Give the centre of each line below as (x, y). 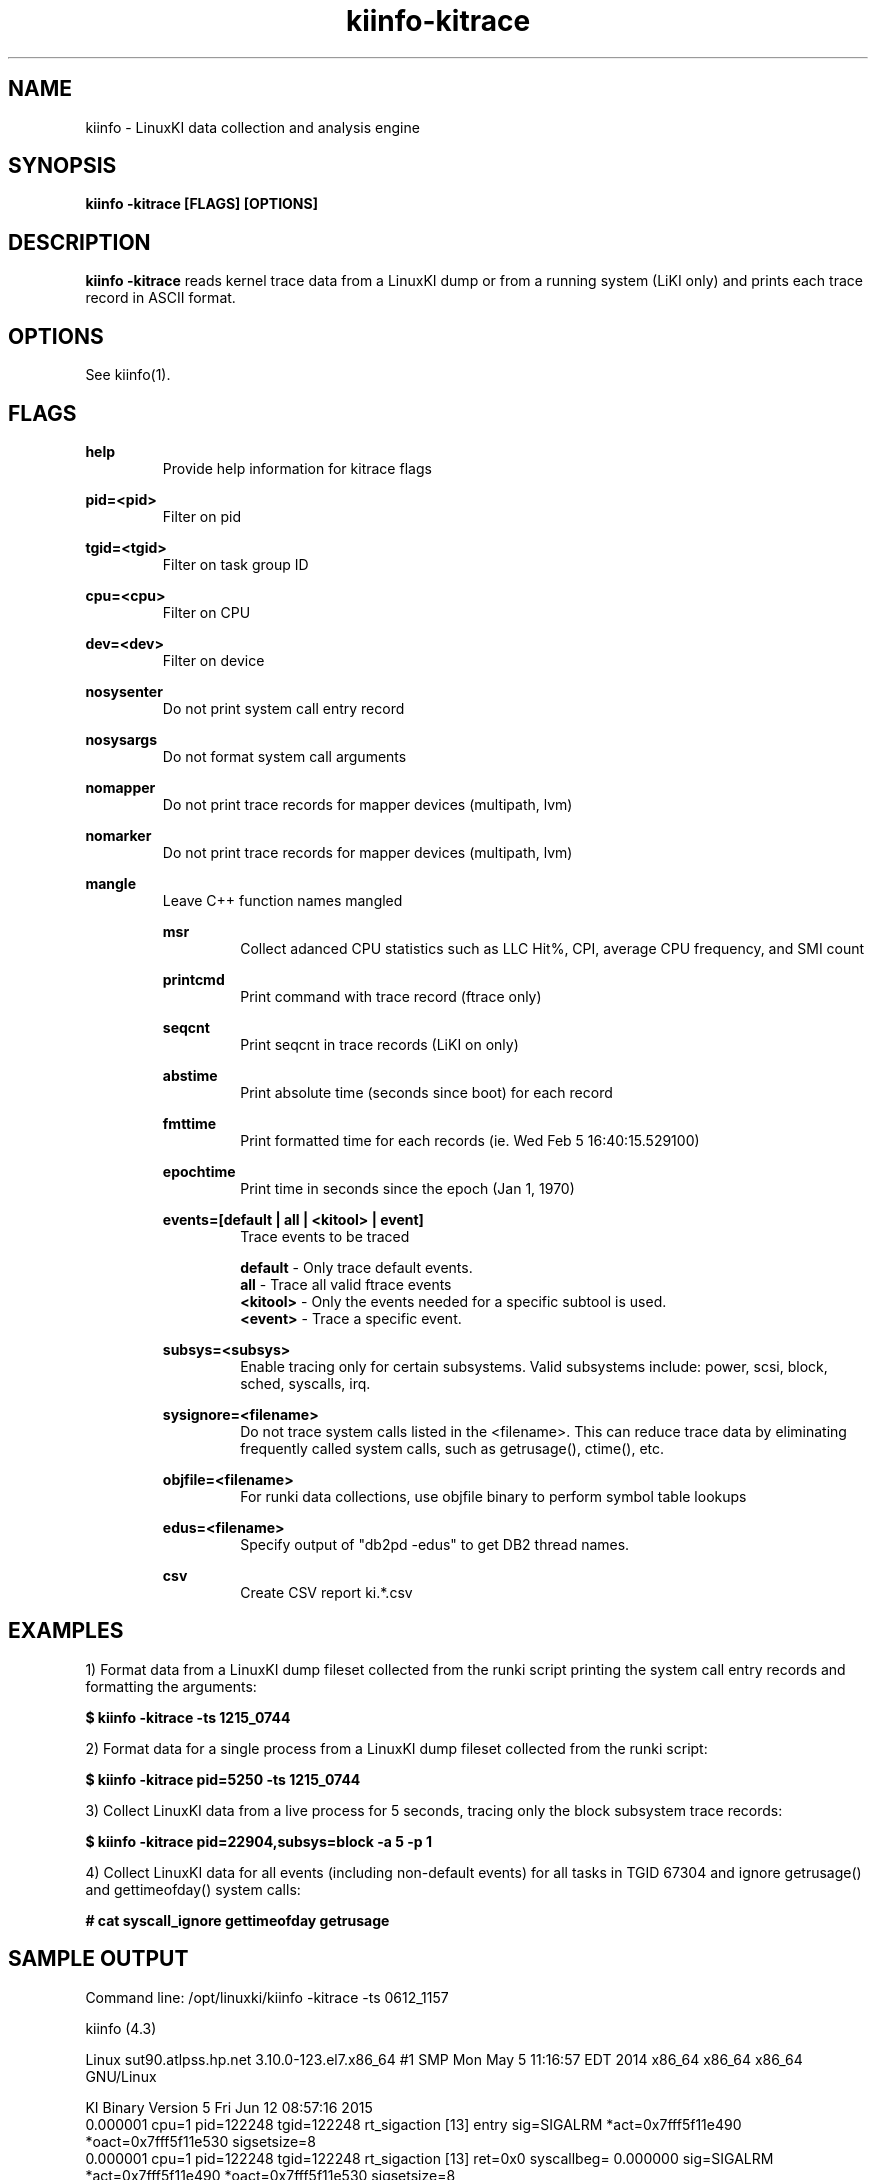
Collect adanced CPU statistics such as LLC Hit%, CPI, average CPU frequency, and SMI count (552, 948)
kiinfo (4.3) (121, 2028)
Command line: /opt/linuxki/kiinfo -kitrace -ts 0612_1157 (267, 1997)
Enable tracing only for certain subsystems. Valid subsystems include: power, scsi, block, (534, 1366)
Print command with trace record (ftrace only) (391, 996)
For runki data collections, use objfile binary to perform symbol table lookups (493, 1496)
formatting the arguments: (171, 1686)
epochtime (199, 1171)
